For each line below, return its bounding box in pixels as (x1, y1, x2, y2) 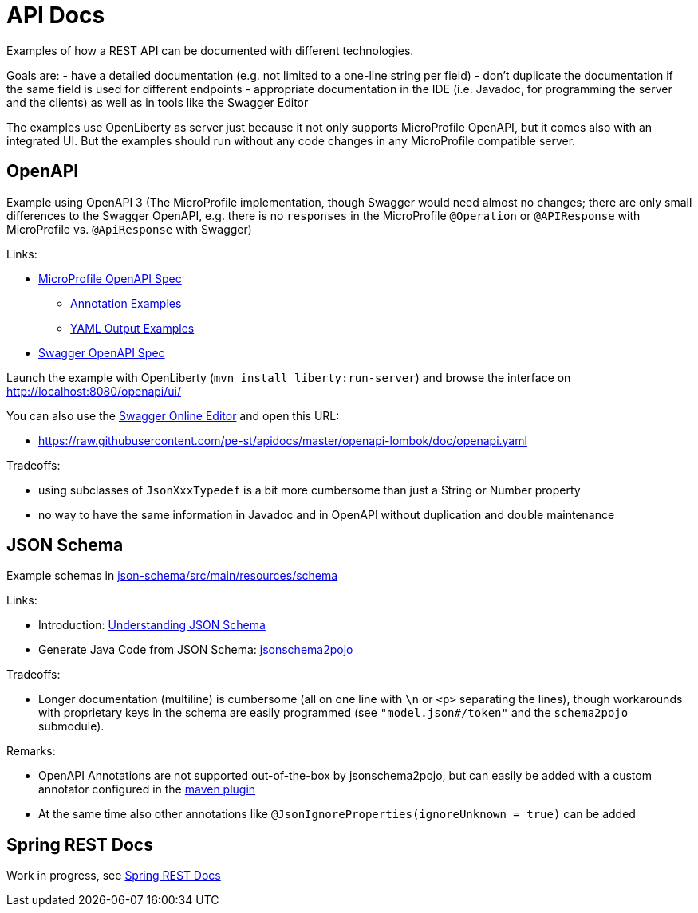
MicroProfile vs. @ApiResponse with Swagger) (6, 222, 252, 236)
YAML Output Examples (70, 321, 195, 335)
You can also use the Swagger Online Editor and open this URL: (6, 408, 340, 423)
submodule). (38, 719, 105, 734)
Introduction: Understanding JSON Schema (38, 618, 266, 632)
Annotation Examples (70, 296, 182, 310)
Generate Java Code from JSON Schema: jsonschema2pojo (38, 643, 353, 657)
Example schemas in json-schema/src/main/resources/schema (6, 569, 338, 583)
